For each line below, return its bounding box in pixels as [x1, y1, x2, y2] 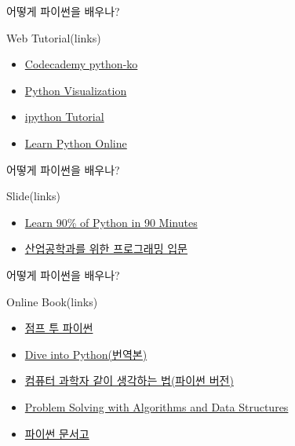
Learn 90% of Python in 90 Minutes [24, 214, 198, 230]
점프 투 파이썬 [24, 320, 93, 336]
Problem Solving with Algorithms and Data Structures [24, 398, 289, 415]
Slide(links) [6, 188, 60, 204]
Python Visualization [24, 82, 127, 98]
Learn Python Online [24, 134, 127, 151]
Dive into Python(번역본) [24, 345, 147, 362]
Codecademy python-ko [24, 56, 138, 72]
